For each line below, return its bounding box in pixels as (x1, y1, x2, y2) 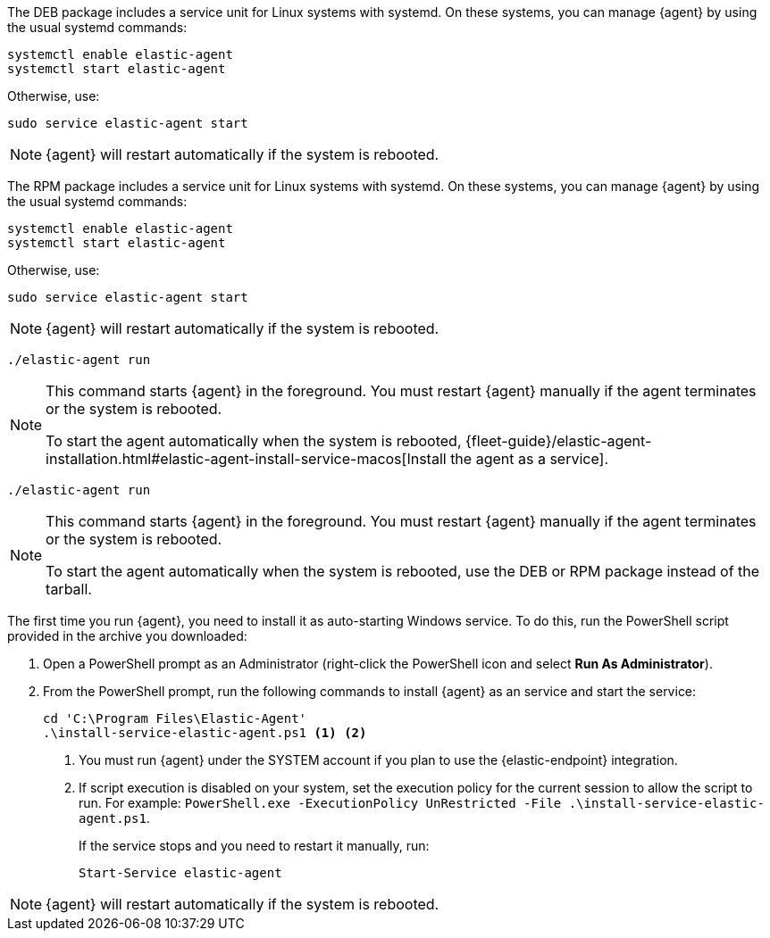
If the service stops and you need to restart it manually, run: (79, 838, 430, 853)
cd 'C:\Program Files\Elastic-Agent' (43, 711, 307, 726)
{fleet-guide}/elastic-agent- (465, 432, 652, 450)
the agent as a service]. (450, 450, 609, 468)
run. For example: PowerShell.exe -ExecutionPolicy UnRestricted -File (79, 795, 562, 810)
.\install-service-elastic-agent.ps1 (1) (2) (43, 726, 367, 740)
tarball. (46, 580, 92, 598)
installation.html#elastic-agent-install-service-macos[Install (46, 450, 447, 468)
